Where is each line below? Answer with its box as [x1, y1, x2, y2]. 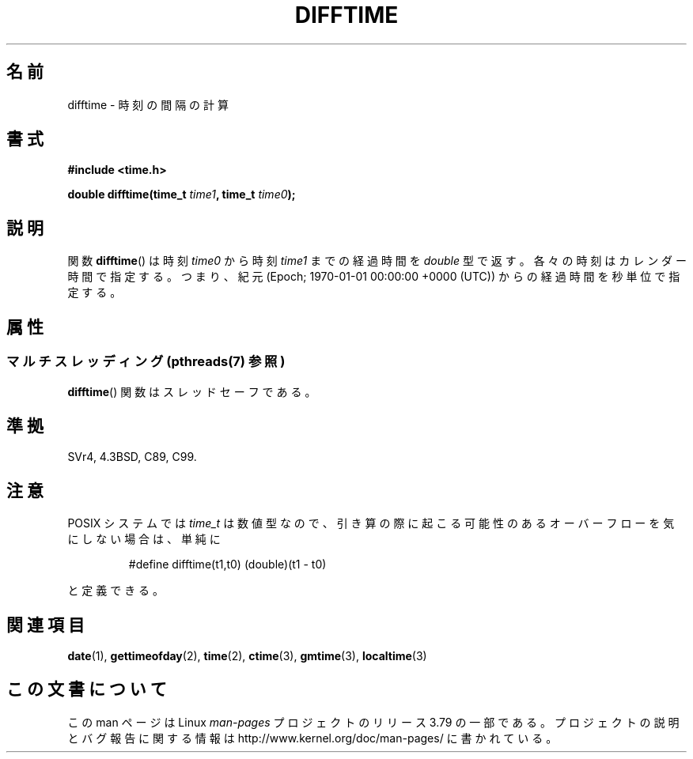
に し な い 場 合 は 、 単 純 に [67, 532, 221, 546]
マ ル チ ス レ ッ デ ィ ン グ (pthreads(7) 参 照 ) [6, 353, 286, 370]
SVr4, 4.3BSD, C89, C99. [67, 450, 197, 464]
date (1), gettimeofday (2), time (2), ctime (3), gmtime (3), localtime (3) [67, 649, 427, 663]
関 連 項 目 [6, 614, 85, 635]
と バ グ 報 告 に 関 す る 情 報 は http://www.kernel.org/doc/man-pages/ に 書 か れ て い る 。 [67, 731, 558, 745]
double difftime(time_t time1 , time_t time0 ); [67, 187, 296, 202]
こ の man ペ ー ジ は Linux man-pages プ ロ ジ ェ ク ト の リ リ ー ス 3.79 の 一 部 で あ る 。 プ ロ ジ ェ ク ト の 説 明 [67, 715, 680, 729]
